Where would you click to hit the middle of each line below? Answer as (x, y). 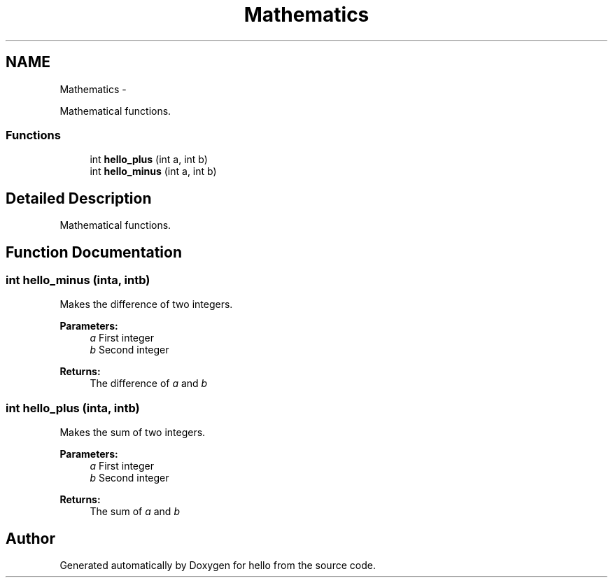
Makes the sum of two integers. (133, 433)
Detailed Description (79, 198)
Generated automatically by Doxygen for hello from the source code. (218, 565)
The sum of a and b (135, 512)
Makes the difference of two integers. (146, 304)
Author (30, 538)
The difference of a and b (149, 384)
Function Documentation (94, 252)
